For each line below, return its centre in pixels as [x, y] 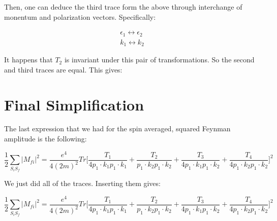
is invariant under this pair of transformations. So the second [159, 60]
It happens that [28, 60]
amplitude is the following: [45, 139]
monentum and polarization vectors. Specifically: [80, 16]
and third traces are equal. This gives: [63, 69]
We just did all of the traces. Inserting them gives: [82, 183]
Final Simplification [74, 104]
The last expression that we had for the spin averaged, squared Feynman [117, 128]
